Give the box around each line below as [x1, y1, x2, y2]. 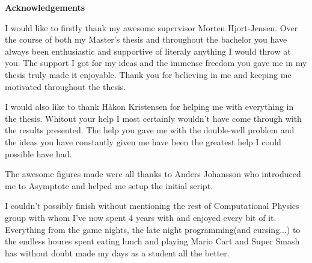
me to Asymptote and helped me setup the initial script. [5, 179, 213, 192]
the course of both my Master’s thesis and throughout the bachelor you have [5, 33, 287, 46]
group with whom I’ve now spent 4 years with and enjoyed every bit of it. [5, 211, 277, 223]
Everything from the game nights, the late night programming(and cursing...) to [5, 223, 301, 235]
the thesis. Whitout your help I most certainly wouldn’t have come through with [5, 112, 302, 124]
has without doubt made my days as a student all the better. [5, 246, 230, 259]
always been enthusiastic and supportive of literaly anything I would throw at [5, 44, 291, 57]
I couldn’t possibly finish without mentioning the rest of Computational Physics [5, 199, 299, 212]
